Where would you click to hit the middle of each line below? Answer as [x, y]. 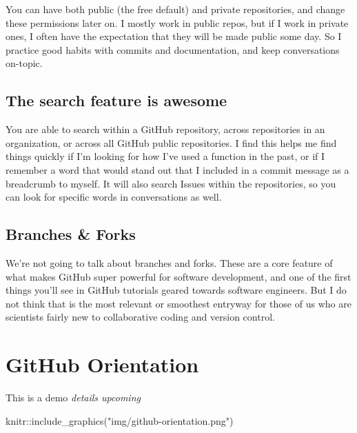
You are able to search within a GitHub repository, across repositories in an [165, 129]
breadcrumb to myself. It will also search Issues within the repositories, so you [171, 183]
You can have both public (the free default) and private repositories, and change [175, 9]
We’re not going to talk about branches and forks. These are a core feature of [169, 262]
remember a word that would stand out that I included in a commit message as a [177, 169]
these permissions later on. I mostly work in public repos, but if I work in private [177, 22]
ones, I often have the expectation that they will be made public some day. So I [174, 36]
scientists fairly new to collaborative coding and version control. [140, 317]
